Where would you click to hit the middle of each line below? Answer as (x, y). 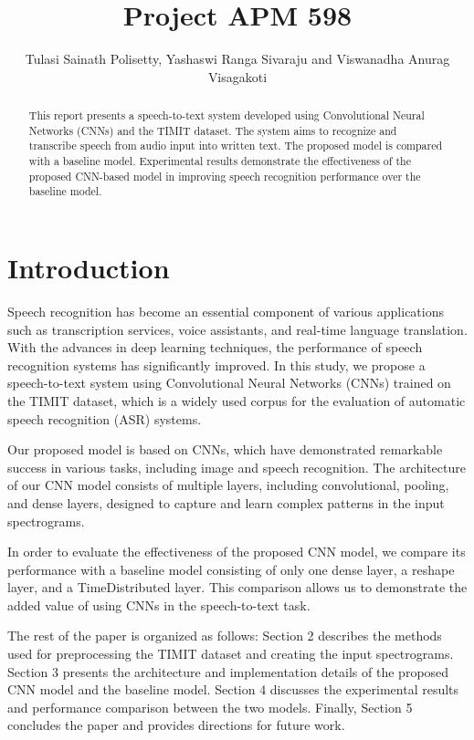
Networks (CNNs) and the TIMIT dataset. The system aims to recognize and (213, 130)
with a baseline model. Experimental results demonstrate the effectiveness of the (220, 161)
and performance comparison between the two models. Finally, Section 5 (210, 707)
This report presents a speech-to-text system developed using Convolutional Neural (226, 115)
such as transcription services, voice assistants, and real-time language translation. (237, 329)
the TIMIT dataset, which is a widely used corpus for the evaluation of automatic (237, 400)
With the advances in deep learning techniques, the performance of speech (215, 347)
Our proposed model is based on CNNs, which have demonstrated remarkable (225, 449)
